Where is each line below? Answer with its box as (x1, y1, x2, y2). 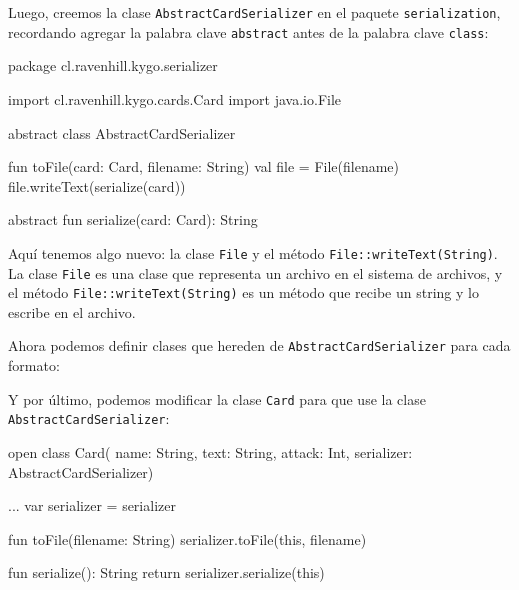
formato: (8, 355, 60, 376)
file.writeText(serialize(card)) (8, 175, 186, 196)
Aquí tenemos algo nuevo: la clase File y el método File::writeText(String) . (8, 242, 498, 263)
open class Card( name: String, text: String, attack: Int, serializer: (8, 442, 413, 462)
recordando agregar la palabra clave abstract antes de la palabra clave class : (8, 21, 489, 42)
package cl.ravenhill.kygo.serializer (8, 55, 218, 76)
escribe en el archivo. (8, 301, 136, 322)
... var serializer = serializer (8, 495, 176, 516)
